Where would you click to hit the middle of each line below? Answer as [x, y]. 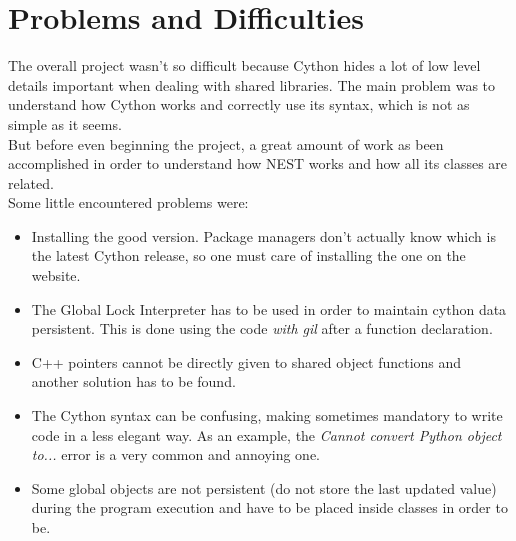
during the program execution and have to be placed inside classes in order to [269, 507]
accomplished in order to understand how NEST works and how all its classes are [258, 163]
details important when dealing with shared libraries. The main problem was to [252, 84]
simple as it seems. [65, 123]
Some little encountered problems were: [128, 202]
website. [56, 275]
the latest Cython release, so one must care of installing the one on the [248, 255]
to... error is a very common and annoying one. [176, 454]
